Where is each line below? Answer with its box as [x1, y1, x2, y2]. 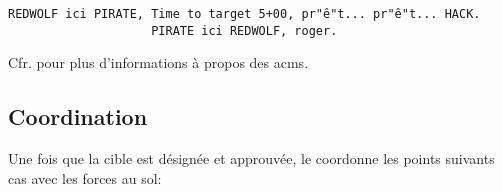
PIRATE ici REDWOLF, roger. [151, 23, 338, 38]
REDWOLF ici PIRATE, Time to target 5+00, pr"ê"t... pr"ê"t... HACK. [8, 7, 481, 21]
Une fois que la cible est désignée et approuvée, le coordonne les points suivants [8, 148, 495, 169]
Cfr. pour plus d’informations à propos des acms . [8, 52, 309, 73]
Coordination [8, 101, 148, 132]
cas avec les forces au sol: [8, 167, 162, 188]
